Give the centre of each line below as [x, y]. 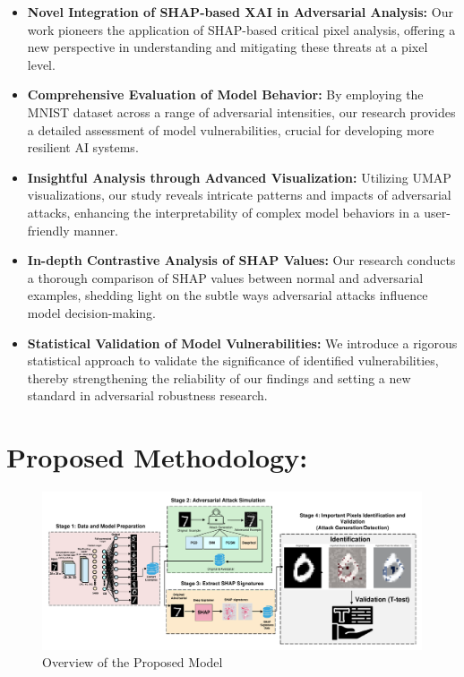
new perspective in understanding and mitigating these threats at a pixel [228, 47]
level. [41, 64]
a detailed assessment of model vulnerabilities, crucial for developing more [231, 129]
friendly [48, 230]
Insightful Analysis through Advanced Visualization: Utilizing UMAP [239, 177]
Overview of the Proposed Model [133, 662]
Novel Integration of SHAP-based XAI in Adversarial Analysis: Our [240, 12]
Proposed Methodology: [157, 457]
